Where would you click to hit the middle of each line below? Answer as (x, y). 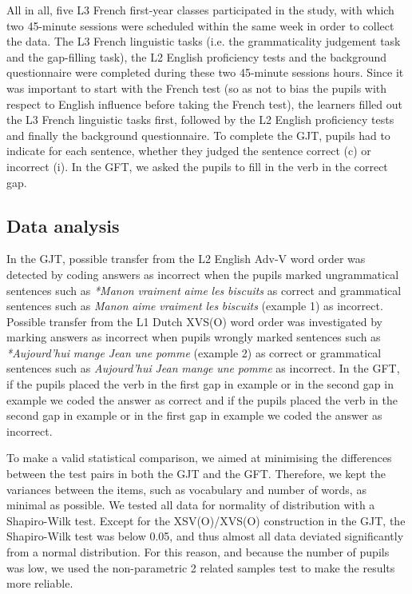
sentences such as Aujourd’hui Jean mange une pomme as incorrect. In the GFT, (203, 368)
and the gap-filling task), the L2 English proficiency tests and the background (197, 56)
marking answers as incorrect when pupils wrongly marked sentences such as (194, 337)
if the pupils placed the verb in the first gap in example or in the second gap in (200, 384)
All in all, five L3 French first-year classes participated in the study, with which (200, 10)
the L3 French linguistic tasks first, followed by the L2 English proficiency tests (200, 120)
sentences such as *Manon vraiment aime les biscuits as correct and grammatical (204, 290)
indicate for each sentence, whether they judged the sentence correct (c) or (189, 151)
